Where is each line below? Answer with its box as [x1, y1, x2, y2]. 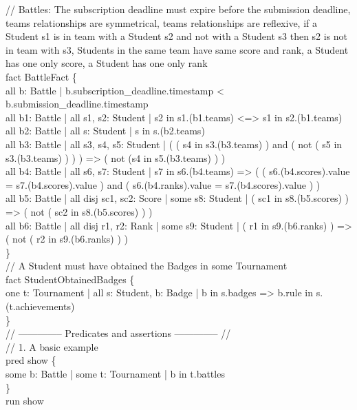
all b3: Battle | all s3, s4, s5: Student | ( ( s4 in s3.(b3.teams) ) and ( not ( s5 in [6, 136, 343, 151]
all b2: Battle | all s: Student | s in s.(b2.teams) [6, 123, 205, 138]
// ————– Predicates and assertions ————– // [6, 326, 231, 340]
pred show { [6, 353, 56, 367]
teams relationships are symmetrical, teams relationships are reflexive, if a [6, 15, 318, 30]
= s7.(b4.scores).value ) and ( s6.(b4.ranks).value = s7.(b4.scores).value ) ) [6, 177, 321, 192]
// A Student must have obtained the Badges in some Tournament [6, 258, 288, 273]
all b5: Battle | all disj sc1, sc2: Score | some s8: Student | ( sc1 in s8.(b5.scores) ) [6, 191, 349, 205]
